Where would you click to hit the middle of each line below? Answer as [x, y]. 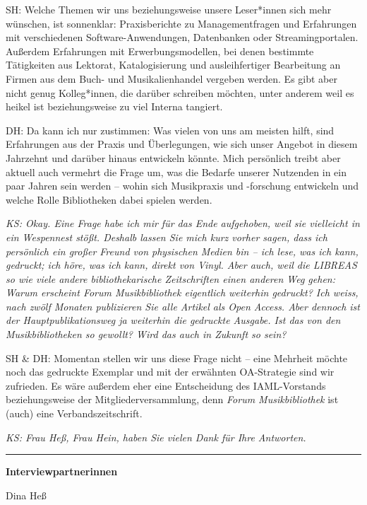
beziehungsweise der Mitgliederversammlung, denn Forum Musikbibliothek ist [172, 399]
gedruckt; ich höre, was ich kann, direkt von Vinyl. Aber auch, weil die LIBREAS [181, 265]
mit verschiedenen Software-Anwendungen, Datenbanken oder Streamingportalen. [182, 37]
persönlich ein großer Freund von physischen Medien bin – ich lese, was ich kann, [182, 251]
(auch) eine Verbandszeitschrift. [74, 413]
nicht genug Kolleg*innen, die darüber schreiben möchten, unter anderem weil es [180, 92]
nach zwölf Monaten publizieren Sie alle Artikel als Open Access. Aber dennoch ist [183, 306]
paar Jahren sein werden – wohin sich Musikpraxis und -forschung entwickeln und [182, 186]
